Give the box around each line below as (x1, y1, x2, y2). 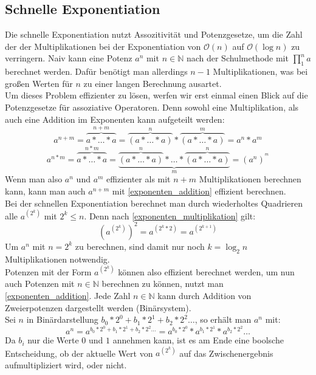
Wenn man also (5, 173, 63, 185)
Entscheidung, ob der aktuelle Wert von (5, 346, 153, 359)
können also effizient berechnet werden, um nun (118, 265, 295, 278)
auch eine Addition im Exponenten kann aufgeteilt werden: (5, 112, 225, 125)
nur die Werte (27, 334, 79, 346)
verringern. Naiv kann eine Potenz (5, 52, 132, 64)
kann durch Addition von (157, 289, 252, 301)
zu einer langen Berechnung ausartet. (83, 77, 222, 89)
